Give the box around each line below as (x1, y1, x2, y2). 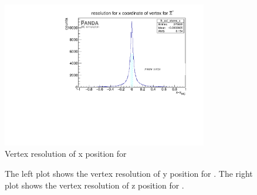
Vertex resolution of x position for (5, 147, 127, 160)
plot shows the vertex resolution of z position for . (5, 179, 184, 191)
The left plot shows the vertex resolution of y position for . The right (5, 167, 253, 179)
